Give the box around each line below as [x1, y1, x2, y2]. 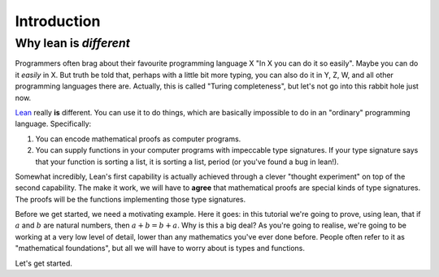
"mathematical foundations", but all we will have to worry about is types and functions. [15, 244, 305, 253]
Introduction [15, 12, 101, 30]
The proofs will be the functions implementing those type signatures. [15, 194, 246, 204]
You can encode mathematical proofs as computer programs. [35, 134, 241, 144]
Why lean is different [15, 36, 130, 50]
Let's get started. [15, 258, 73, 268]
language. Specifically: [15, 119, 92, 129]
